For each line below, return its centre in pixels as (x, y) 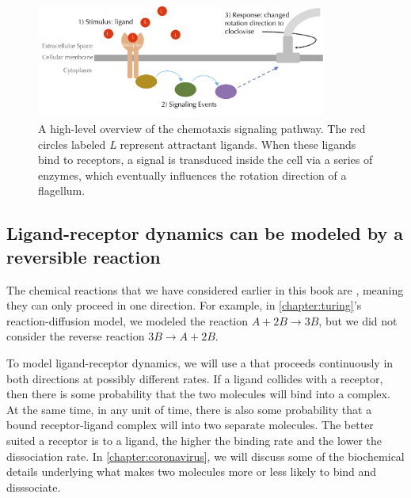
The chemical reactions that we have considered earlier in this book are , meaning (205, 289)
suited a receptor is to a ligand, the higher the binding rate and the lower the (194, 440)
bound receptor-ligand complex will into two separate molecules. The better (190, 425)
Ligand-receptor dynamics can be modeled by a (205, 233)
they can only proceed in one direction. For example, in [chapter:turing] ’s (184, 305)
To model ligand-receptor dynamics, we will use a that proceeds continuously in (200, 362)
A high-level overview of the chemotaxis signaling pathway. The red (202, 129)
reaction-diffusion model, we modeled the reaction (127, 320)
